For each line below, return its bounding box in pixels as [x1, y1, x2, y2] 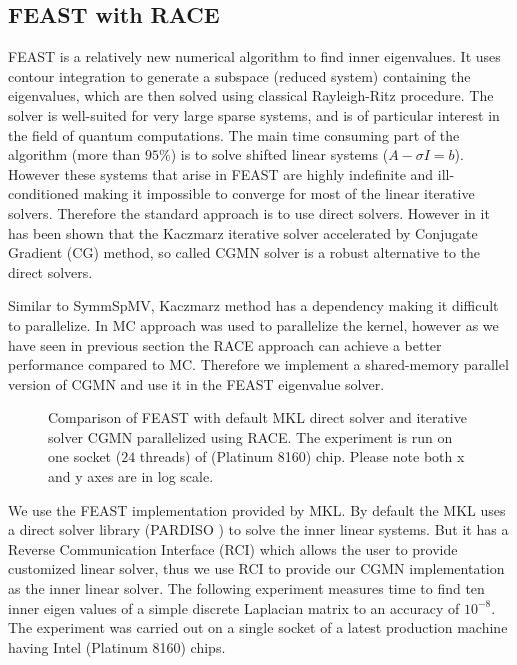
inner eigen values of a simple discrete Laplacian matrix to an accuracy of [8, 597, 460, 618]
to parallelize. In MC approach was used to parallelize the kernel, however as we [8, 314, 499, 335]
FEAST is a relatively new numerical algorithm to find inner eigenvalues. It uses [8, 46, 501, 67]
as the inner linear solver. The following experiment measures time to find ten [8, 578, 485, 599]
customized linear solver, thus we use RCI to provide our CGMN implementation [8, 558, 505, 579]
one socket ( [48, 446, 122, 467]
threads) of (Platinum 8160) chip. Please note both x [139, 446, 465, 467]
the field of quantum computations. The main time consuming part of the [8, 124, 460, 145]
